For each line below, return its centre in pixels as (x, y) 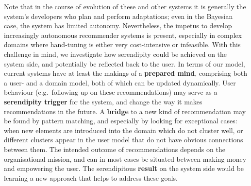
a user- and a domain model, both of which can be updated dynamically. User (120, 82)
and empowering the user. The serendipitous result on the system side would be (124, 168)
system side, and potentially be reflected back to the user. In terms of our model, (125, 63)
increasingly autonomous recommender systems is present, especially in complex (123, 35)
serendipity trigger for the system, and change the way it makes (103, 101)
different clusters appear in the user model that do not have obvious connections (124, 140)
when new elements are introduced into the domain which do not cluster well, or (124, 130)
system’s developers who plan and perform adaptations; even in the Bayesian (118, 16)
